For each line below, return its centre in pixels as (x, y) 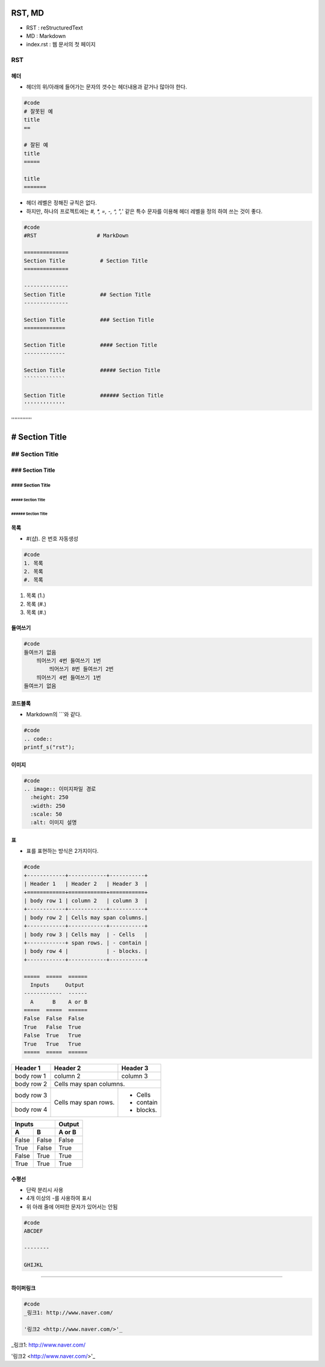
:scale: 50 (46, 814)
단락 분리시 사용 (45, 1190)
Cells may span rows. (84, 1103)
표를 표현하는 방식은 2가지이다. (62, 851)
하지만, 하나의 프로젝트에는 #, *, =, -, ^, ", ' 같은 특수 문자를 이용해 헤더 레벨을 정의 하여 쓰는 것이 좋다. (144, 211)
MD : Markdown (46, 36)
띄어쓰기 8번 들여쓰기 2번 (81, 669)
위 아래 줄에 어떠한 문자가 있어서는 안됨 (72, 1206)
